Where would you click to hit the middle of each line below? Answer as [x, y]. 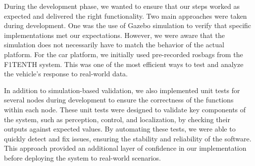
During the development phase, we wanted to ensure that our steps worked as [122, 6]
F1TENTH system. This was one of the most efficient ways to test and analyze [124, 64]
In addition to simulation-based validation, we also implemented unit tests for [122, 90]
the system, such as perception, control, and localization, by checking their [117, 119]
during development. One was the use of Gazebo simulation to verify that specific [128, 25]
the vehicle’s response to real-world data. [66, 74]
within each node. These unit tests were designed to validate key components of [125, 109]
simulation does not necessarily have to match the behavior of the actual [114, 45]
